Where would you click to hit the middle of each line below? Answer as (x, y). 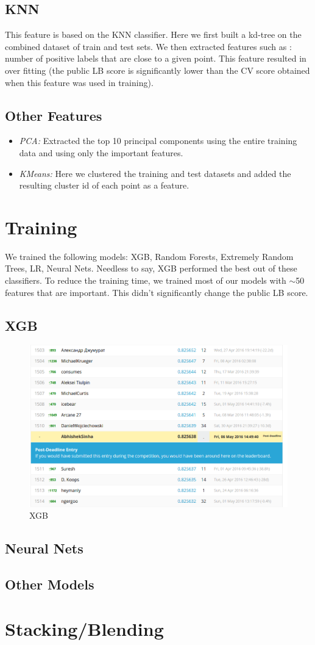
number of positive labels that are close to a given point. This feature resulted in (156, 58)
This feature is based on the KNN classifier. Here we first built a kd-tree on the (153, 34)
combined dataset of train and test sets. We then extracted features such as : (148, 46)
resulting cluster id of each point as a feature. (104, 185)
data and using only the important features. (101, 152)
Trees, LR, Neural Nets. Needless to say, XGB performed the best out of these (151, 268)
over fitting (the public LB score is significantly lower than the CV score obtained (157, 70)
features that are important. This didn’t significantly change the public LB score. (157, 292)
